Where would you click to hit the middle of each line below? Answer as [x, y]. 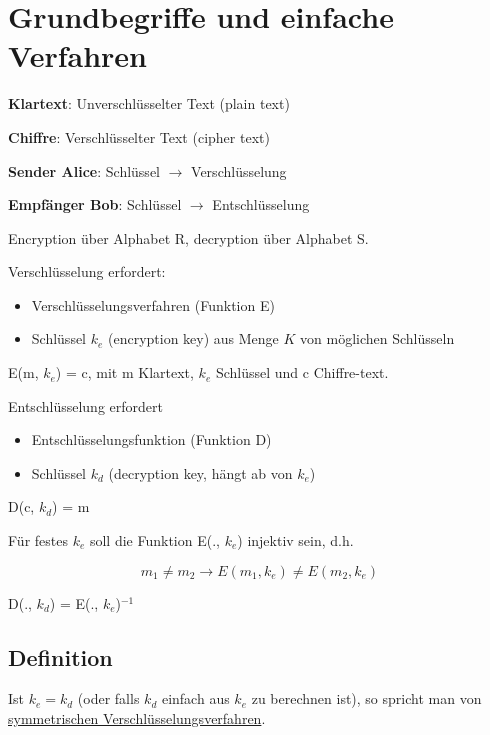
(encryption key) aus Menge [193, 338]
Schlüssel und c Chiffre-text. [302, 372]
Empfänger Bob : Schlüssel [95, 204]
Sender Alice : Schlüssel [84, 170]
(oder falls [108, 698]
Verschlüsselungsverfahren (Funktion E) [153, 304]
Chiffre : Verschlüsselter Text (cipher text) [139, 136]
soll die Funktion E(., [154, 540]
